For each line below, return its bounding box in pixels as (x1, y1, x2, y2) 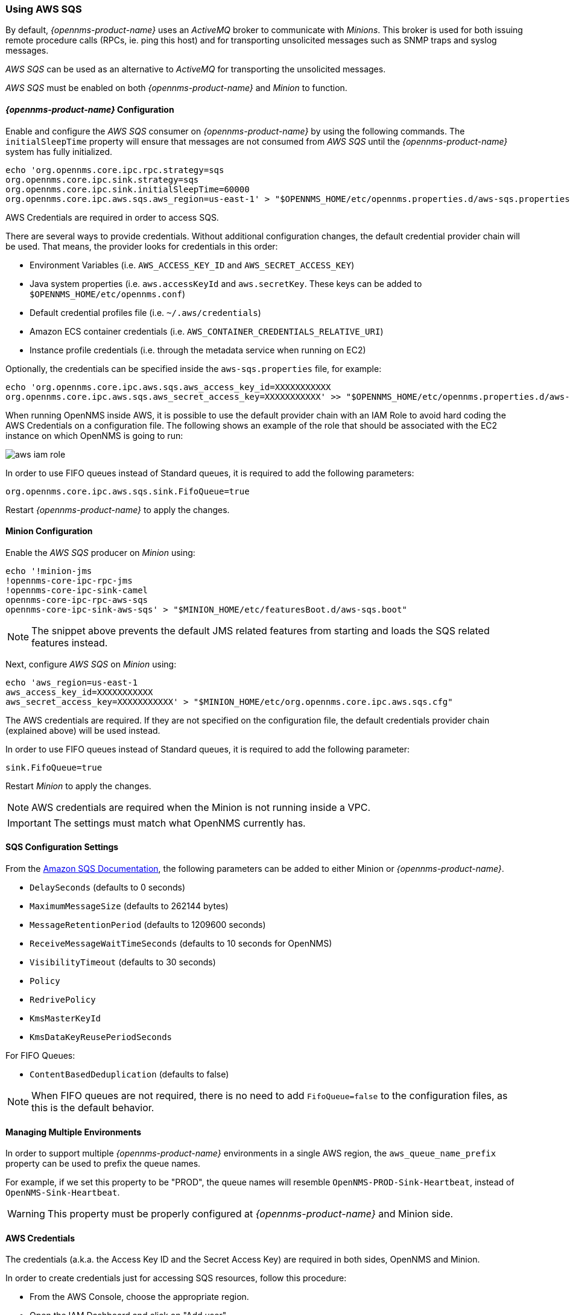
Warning (7, 1208, 45, 1220)
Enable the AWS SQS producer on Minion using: (5, 547, 195, 558)
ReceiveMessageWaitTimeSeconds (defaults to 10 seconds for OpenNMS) (30, 938, 332, 949)
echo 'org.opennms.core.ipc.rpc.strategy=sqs (5, 165, 224, 175)
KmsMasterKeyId (30, 1014, 101, 1024)
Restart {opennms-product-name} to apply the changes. (5, 504, 230, 515)
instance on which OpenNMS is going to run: (5, 430, 183, 441)
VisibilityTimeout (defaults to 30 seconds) (30, 957, 216, 968)
